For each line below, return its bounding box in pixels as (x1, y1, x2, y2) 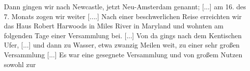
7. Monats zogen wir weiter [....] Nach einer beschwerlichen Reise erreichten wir (4, 11, 242, 21)
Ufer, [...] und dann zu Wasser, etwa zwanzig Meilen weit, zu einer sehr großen (4, 40, 240, 50)
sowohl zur (4, 59, 36, 69)
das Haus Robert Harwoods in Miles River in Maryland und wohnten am (4, 21, 223, 31)
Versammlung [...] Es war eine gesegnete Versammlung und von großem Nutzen (4, 49, 243, 59)
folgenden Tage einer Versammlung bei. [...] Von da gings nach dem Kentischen (4, 30, 242, 40)
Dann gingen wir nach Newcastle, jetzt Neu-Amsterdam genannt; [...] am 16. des (4, 1, 246, 11)
